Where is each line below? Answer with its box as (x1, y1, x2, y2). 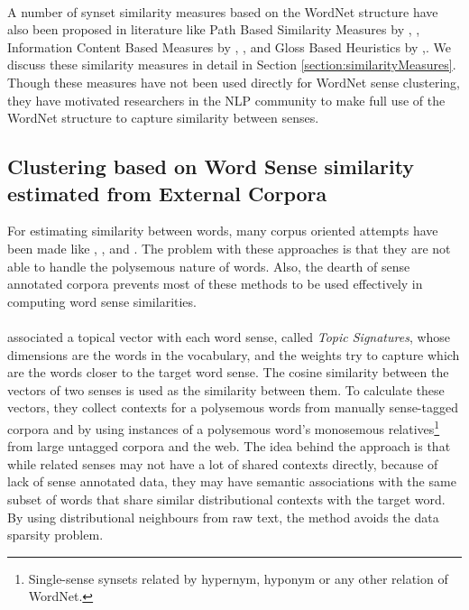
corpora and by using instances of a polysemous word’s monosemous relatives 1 (7, 416, 440, 438)
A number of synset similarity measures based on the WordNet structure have (7, 2, 438, 21)
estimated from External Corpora (7, 179, 327, 207)
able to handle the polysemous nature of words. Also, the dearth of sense (7, 256, 410, 275)
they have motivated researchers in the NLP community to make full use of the (7, 90, 446, 109)
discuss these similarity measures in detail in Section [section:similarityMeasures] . (7, 55, 456, 74)
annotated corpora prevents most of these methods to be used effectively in (7, 274, 423, 293)
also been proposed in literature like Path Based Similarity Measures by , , (7, 20, 420, 39)
